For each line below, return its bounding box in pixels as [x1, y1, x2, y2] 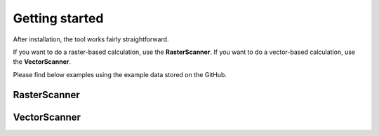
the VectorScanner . [13, 57, 72, 66]
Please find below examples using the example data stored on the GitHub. [13, 70, 227, 79]
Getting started [13, 11, 104, 26]
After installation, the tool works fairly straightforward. [13, 35, 169, 43]
